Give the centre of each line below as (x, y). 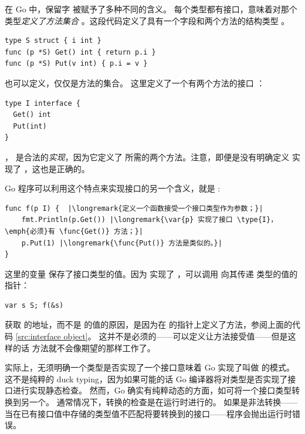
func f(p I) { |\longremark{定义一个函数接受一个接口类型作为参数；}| (134, 208)
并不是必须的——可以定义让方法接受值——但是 (197, 336)
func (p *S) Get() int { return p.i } (80, 52)
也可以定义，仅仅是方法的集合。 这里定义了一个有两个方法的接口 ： (135, 83)
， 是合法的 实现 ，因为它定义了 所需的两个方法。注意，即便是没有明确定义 (147, 157)
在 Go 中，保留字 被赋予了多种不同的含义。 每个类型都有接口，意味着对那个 (151, 9)
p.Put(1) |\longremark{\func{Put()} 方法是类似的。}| (122, 243)
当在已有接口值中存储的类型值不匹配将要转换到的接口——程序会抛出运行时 (148, 413)
